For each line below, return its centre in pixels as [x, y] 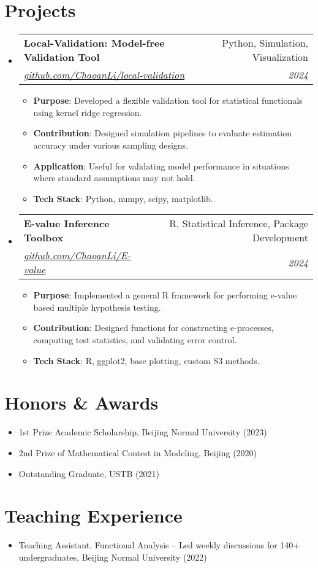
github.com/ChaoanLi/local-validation [104, 75]
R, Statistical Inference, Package [239, 224]
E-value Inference [66, 224]
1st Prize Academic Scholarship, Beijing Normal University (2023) [143, 432]
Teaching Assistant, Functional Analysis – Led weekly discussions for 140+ [159, 545]
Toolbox [44, 238]
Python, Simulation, [265, 43]
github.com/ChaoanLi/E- [77, 255]
